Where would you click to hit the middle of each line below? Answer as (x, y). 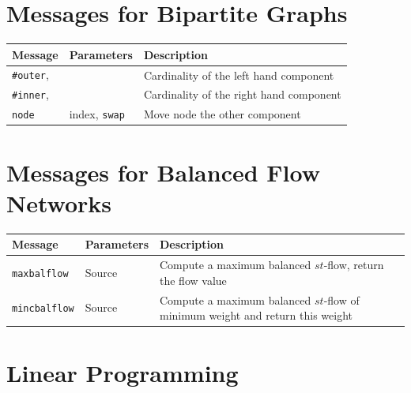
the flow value (193, 280)
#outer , (30, 75)
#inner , (30, 94)
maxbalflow (40, 273)
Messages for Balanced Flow (164, 172)
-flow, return (354, 265)
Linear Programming (123, 373)
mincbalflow (43, 309)
